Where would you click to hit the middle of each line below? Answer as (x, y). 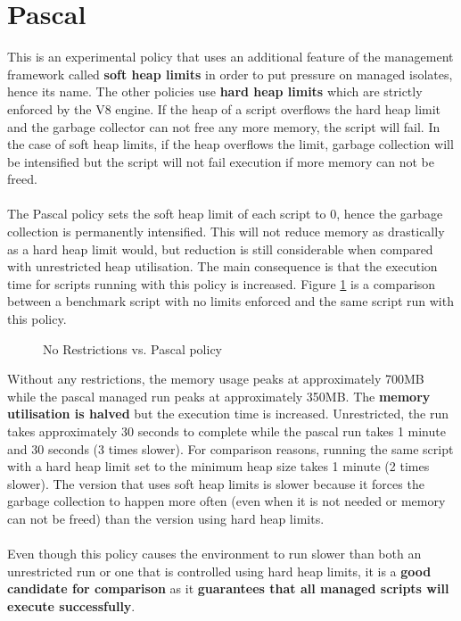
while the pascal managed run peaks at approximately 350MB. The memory (219, 396)
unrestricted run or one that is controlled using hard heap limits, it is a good (219, 571)
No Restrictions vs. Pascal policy (132, 348)
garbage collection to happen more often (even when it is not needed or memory (226, 501)
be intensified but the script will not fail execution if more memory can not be (221, 161)
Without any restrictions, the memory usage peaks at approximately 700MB (216, 379)
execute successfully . (71, 605)
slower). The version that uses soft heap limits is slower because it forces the (216, 483)
